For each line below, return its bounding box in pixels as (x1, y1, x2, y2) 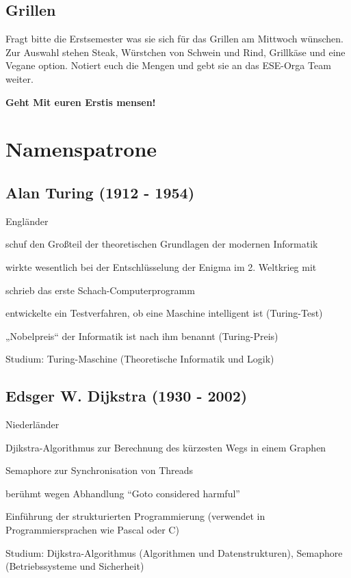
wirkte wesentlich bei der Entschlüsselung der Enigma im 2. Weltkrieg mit (5, 259, 317, 274)
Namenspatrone (5, 135, 157, 163)
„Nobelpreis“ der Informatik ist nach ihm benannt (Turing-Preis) (5, 328, 278, 343)
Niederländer (5, 417, 60, 432)
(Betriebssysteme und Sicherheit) (5, 559, 144, 573)
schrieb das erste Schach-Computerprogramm (5, 283, 195, 297)
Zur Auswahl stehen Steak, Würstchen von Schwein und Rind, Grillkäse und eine (5, 44, 346, 59)
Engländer (5, 213, 49, 228)
